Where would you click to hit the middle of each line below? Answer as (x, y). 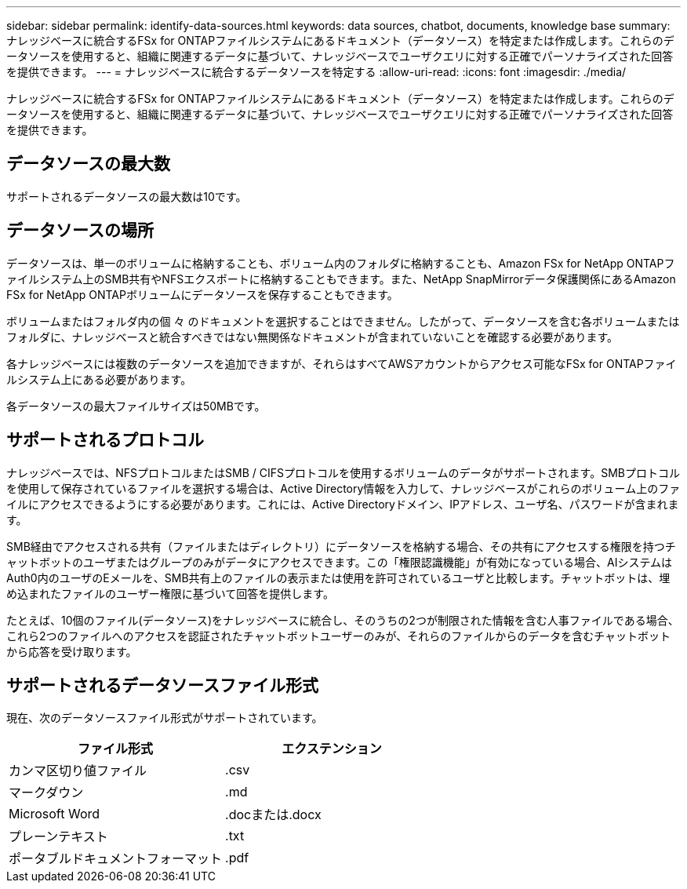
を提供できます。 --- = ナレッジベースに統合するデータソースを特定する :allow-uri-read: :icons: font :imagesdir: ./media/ (316, 72)
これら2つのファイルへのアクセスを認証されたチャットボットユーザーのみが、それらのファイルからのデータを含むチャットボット (338, 636)
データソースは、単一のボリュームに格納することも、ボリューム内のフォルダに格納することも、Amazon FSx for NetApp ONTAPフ (341, 263)
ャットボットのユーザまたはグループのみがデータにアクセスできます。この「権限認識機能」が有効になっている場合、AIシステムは (340, 562)
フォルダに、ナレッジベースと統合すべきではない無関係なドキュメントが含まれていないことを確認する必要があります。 (313, 337)
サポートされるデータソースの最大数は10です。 (127, 196)
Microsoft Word (55, 814)
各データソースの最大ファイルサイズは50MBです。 (136, 406)
